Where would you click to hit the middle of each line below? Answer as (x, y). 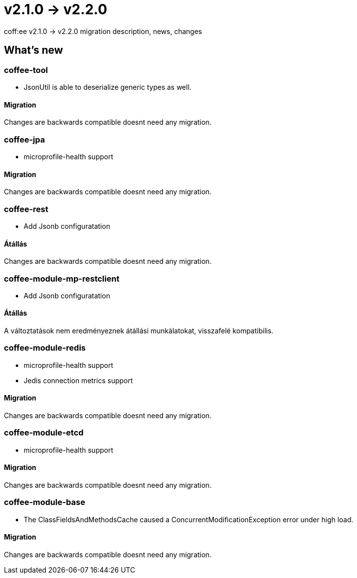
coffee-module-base (45, 502)
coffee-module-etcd (44, 433)
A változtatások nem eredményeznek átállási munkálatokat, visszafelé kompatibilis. (139, 331)
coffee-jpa (25, 139)
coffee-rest (26, 209)
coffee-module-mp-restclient (62, 278)
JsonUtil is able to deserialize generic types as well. (108, 87)
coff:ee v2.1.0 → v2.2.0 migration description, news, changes (103, 31)
